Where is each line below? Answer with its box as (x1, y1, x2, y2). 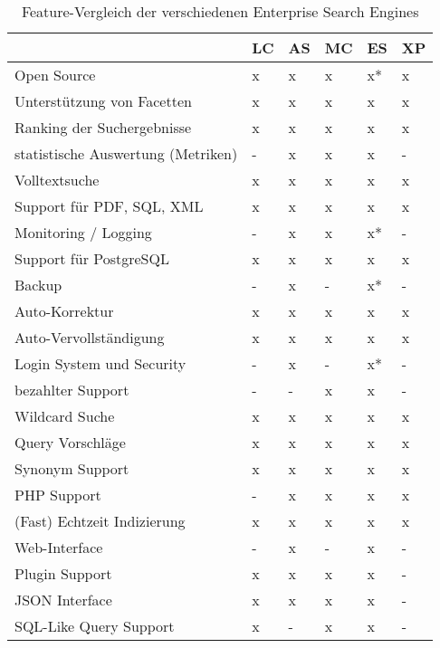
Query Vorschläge (14, 432, 126, 453)
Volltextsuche (14, 169, 100, 190)
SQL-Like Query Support (14, 615, 175, 636)
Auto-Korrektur (14, 300, 114, 321)
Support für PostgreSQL (14, 248, 169, 269)
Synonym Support (14, 458, 129, 479)
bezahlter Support (14, 379, 129, 400)
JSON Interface (14, 589, 112, 610)
